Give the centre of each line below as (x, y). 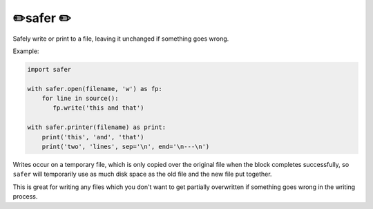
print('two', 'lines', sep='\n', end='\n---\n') (126, 147)
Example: (26, 51)
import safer (49, 69)
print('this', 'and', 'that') (93, 137)
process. (25, 197)
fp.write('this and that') (98, 108)
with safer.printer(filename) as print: (96, 127)
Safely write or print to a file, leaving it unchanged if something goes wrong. (121, 39)
